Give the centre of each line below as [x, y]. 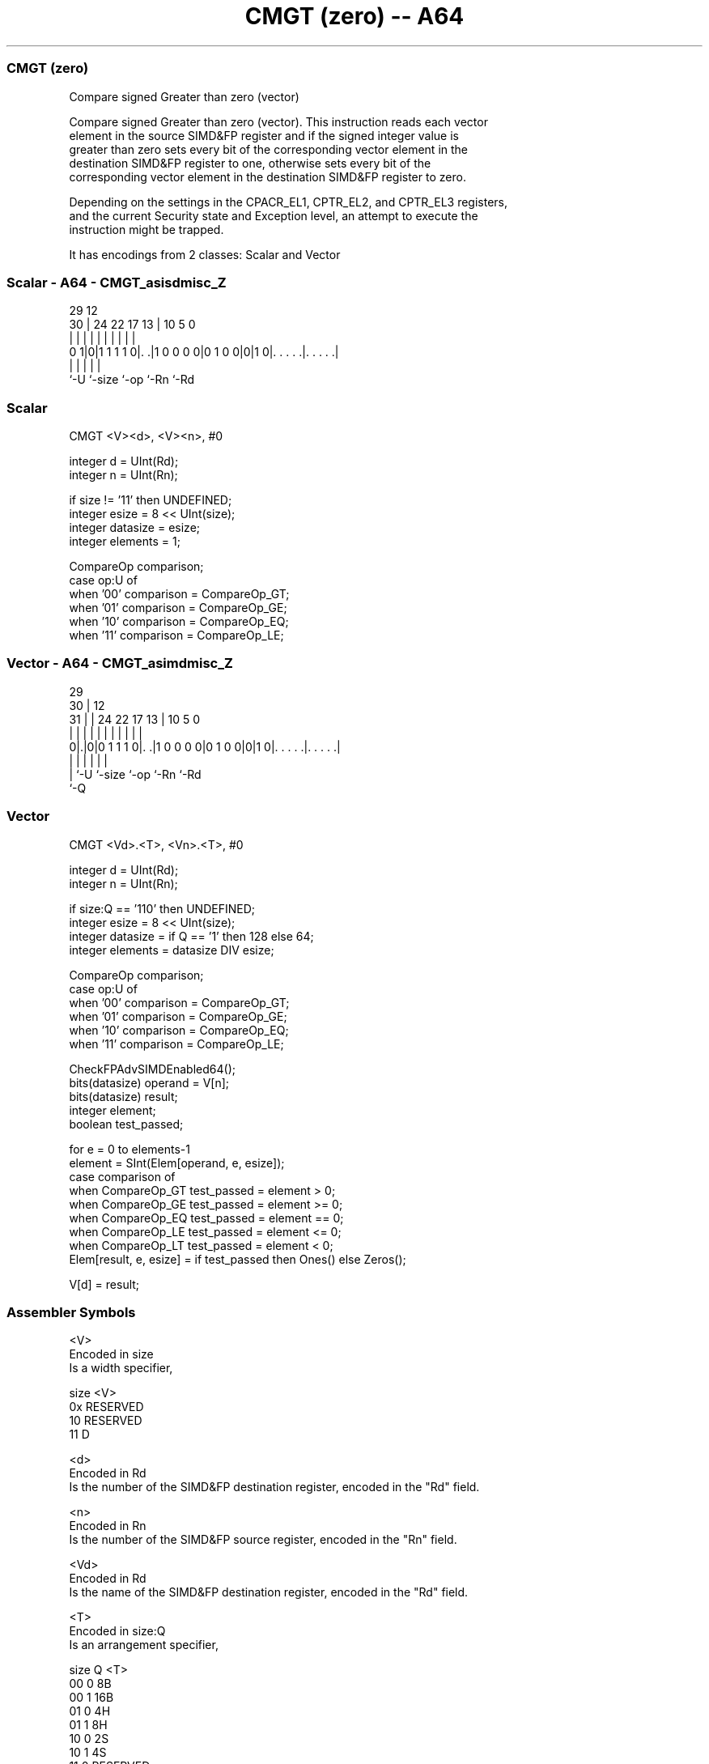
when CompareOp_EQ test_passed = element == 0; [206, 1218]
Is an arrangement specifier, [144, 1645]
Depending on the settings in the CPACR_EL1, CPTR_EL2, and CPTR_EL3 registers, [289, 202]
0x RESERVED [106, 1407]
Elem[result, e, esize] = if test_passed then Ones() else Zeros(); [238, 1259]
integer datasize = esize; [135, 527]
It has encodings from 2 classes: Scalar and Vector [205, 254]
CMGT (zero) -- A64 [354, 16]
